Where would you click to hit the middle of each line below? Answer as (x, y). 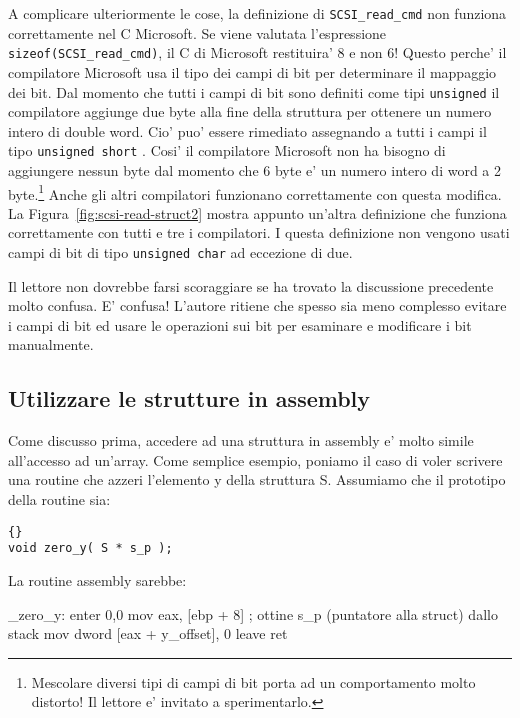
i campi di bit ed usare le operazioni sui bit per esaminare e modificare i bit (240, 324)
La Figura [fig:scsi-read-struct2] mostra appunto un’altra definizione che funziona (257, 212)
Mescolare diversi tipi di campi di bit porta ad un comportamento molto (253, 681)
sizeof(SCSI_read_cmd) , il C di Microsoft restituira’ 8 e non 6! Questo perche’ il (257, 52)
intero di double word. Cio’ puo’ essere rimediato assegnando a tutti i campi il (247, 130)
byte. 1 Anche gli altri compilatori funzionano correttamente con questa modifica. (255, 192)
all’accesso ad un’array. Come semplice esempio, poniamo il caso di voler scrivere (255, 459)
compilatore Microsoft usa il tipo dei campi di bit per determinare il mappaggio (252, 71)
